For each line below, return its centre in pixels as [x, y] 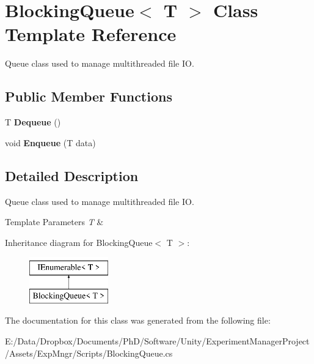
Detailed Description [72, 175]
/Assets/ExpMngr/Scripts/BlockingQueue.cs [89, 353]
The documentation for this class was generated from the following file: [138, 320]
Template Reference [91, 34]
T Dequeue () [33, 122]
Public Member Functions [89, 96]
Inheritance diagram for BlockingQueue [79, 242]
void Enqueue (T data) [50, 142]
